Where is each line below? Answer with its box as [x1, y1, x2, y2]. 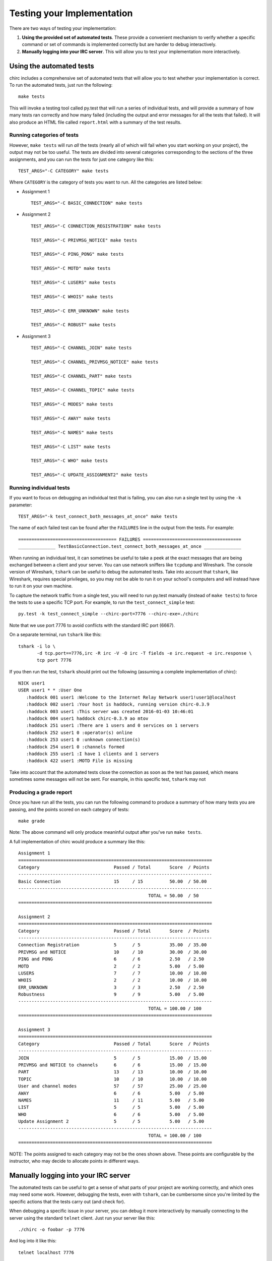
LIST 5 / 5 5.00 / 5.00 [18, 1105, 205, 1110]
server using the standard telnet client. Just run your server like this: [9, 1215, 156, 1221]
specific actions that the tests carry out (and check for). [9, 1198, 125, 1205]
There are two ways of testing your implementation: [9, 25, 117, 31]
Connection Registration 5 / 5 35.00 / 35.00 [18, 942, 207, 948]
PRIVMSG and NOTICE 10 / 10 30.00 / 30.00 [18, 949, 207, 955]
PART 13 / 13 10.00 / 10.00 [18, 1069, 207, 1075]
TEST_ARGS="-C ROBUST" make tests [31, 322, 116, 328]
